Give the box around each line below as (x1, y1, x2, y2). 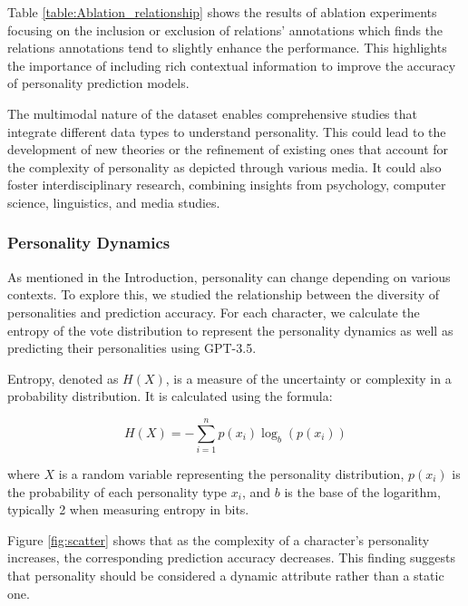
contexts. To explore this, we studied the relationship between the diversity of (7, 285, 440, 304)
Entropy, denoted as (7, 368, 119, 387)
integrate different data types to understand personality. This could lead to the (7, 122, 446, 141)
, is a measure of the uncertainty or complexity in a (165, 368, 452, 387)
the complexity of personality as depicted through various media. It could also (7, 157, 442, 176)
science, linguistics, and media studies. (7, 192, 220, 211)
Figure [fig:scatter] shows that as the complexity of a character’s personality (7, 530, 430, 549)
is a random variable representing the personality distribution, (58, 464, 405, 484)
